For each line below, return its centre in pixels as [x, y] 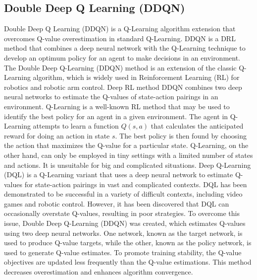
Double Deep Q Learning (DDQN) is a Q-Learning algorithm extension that [120, 29]
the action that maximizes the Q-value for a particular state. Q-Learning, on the [126, 145]
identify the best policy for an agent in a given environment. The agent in [116, 116]
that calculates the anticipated [197, 126]
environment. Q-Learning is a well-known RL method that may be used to [117, 106]
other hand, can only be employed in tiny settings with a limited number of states [128, 155]
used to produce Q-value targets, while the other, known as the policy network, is [128, 243]
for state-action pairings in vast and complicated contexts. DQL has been [136, 184]
